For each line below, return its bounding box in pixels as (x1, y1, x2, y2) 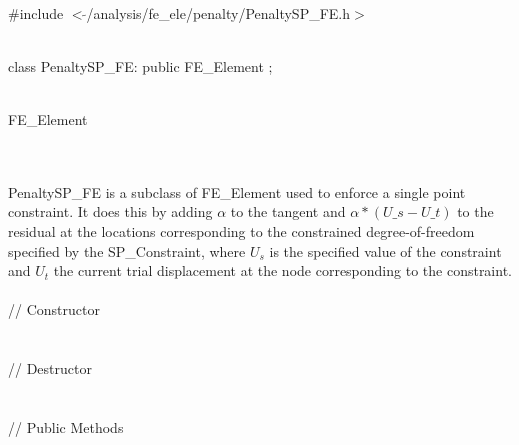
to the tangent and (230, 201, 346, 222)
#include (8, 2, 64, 23)
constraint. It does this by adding (8, 201, 213, 222)
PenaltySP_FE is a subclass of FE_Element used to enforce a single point (8, 181, 466, 202)
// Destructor (8, 358, 92, 379)
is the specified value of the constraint (269, 240, 502, 261)
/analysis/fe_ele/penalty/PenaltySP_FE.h (86, 2, 351, 23)
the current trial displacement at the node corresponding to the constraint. (53, 260, 512, 281)
